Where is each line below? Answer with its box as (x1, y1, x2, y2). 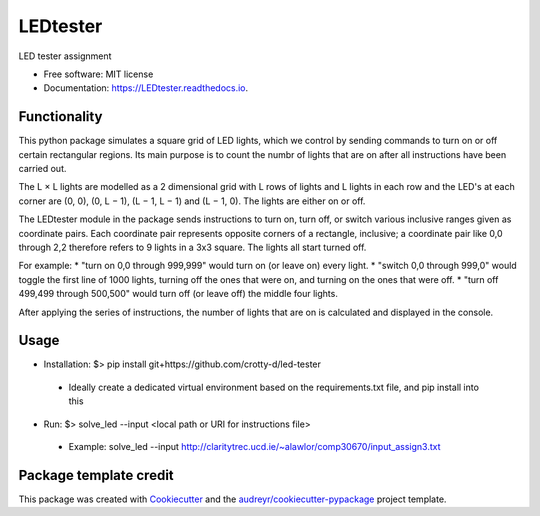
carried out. (18, 163, 67, 175)
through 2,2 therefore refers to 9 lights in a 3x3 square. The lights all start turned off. (18, 241, 367, 253)
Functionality (18, 108, 103, 125)
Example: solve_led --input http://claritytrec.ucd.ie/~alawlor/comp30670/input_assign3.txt (68, 441, 441, 452)
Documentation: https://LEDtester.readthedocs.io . (43, 82, 249, 94)
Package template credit (18, 466, 174, 484)
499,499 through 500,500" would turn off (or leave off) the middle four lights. (18, 288, 339, 300)
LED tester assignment (18, 50, 112, 62)
